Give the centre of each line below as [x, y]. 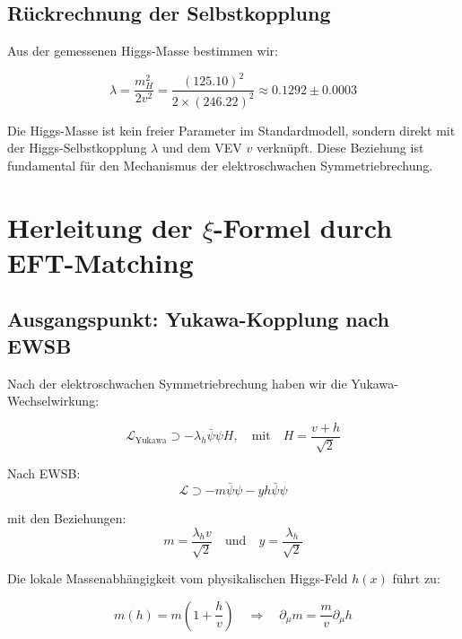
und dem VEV [202, 148]
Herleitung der [100, 227]
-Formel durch [303, 227]
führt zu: [416, 578]
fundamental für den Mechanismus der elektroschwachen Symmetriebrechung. [220, 165]
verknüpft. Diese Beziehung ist [340, 148]
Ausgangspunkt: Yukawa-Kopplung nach [198, 319]
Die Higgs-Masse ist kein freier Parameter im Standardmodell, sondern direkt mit [231, 130]
